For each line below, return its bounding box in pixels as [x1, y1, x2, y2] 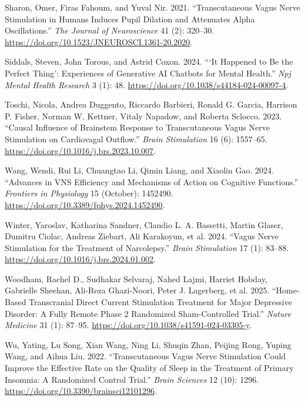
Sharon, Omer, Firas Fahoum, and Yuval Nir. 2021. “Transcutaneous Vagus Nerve [5, 1, 300, 13]
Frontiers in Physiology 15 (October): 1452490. [5, 187, 173, 199]
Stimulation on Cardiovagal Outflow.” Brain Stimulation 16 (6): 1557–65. [5, 132, 267, 145]
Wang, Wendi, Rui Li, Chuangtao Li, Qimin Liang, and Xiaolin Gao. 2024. [5, 164, 274, 176]
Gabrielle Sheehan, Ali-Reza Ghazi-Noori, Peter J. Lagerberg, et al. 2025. [5, 284, 270, 296]
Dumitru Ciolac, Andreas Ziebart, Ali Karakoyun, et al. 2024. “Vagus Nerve [5, 230, 279, 242]
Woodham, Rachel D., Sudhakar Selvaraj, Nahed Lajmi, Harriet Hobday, [5, 272, 267, 285]
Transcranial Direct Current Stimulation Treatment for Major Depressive [29, 296, 292, 308]
